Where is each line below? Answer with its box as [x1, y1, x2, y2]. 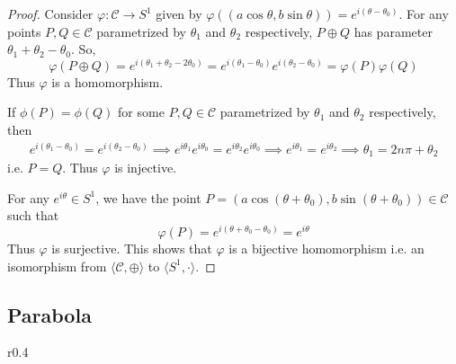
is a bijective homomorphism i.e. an [228, 239, 425, 258]
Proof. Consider [7, 4, 94, 22]
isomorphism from [7, 256, 107, 275]
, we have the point [95, 188, 201, 207]
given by [156, 4, 202, 22]
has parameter [353, 22, 433, 40]
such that [7, 206, 59, 225]
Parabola [7, 300, 92, 328]
